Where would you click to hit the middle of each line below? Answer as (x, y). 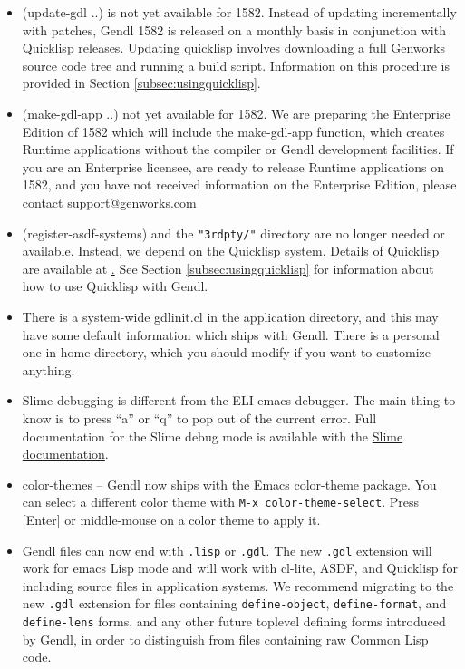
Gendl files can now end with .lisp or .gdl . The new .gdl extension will (227, 550)
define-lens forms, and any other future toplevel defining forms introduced (234, 621)
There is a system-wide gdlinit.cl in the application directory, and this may (230, 316)
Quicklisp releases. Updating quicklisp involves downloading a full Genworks (233, 48)
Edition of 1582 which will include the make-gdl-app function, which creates (233, 131)
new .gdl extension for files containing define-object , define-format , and (234, 603)
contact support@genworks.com (109, 202)
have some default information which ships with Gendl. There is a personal (231, 334)
